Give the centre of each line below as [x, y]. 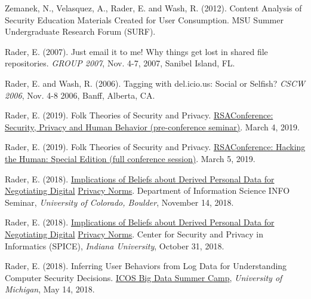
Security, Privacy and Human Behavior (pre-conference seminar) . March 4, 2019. [152, 126]
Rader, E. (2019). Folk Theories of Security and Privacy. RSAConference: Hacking [155, 147]
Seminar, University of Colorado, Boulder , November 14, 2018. [119, 202]
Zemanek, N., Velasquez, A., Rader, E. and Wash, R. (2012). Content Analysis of [153, 8]
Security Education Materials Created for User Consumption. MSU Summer [144, 19]
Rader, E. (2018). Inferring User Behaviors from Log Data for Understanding [146, 266]
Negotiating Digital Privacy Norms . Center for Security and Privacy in [134, 234]
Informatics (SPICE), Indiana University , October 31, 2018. [115, 245]
